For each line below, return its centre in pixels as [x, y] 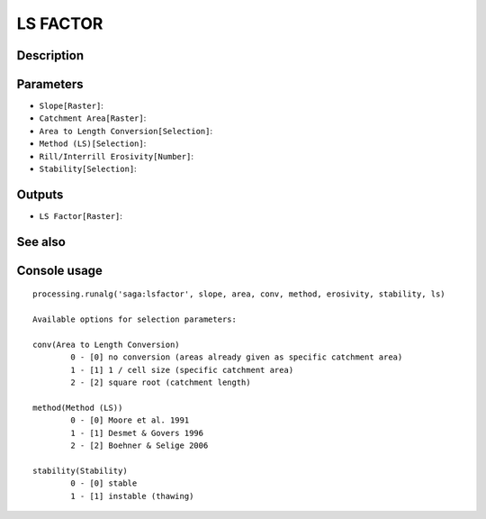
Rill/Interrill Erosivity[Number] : [116, 156]
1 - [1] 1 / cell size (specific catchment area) [182, 370]
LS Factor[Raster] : [81, 215]
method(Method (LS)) [78, 407]
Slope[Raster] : [71, 106]
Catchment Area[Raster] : [93, 118]
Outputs [40, 194]
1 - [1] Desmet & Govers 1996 [137, 433]
